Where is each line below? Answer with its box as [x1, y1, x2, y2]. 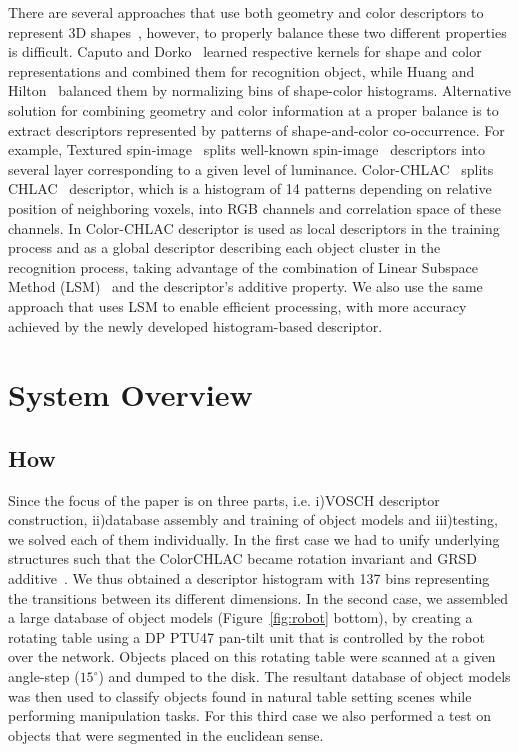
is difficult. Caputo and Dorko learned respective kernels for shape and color [8, 41, 482, 62]
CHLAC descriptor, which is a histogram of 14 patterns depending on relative [8, 178, 492, 199]
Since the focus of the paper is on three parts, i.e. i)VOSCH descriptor [8, 489, 440, 510]
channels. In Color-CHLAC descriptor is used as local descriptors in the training [8, 217, 500, 238]
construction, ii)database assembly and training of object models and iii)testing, [8, 509, 498, 530]
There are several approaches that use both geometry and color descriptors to [8, 2, 484, 22]
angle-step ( [8, 666, 80, 687]
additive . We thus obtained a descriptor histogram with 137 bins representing [8, 568, 490, 589]
